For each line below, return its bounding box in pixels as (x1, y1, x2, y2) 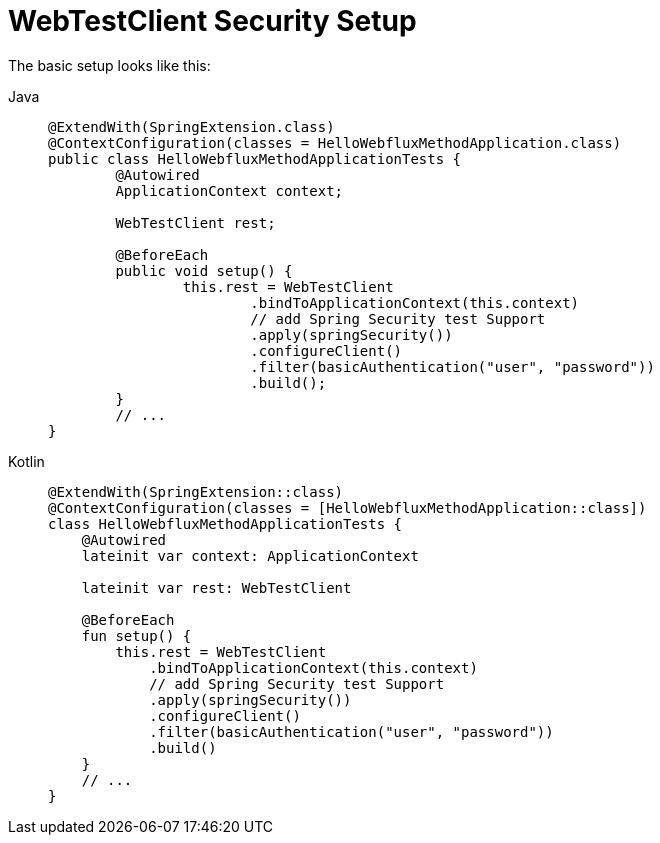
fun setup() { (81, 627, 192, 644)
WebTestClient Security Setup (8, 4, 417, 38)
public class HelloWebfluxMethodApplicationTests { (48, 150, 462, 167)
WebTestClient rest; (115, 214, 276, 231)
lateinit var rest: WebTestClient (81, 579, 352, 596)
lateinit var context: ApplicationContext (81, 547, 419, 564)
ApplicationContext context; (115, 182, 344, 199)
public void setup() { (115, 262, 293, 279)
